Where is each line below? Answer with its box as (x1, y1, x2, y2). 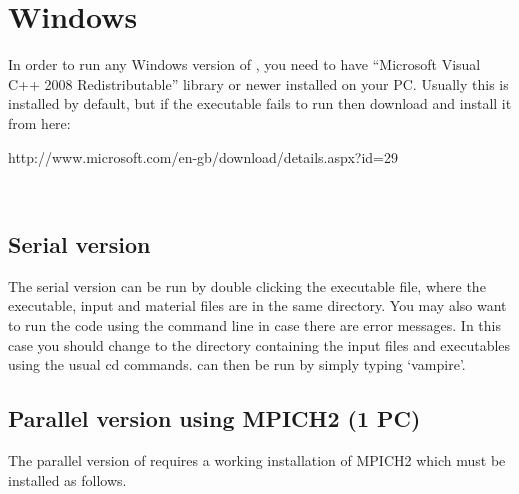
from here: (8, 112, 71, 133)
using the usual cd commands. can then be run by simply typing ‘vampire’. (8, 354, 466, 375)
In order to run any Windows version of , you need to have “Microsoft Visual (8, 54, 481, 75)
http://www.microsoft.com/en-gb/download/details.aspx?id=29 (8, 146, 398, 167)
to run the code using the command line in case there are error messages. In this (8, 315, 501, 336)
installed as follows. (8, 469, 127, 490)
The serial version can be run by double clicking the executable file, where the (8, 275, 486, 296)
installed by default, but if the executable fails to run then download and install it (8, 93, 512, 114)
